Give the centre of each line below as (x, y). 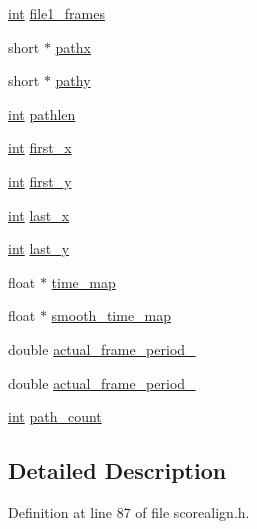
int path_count (55, 416)
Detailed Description (117, 470)
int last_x (39, 214)
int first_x (40, 147)
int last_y (39, 248)
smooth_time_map (111, 315)
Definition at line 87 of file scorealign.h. (129, 511)
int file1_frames (56, 13)
